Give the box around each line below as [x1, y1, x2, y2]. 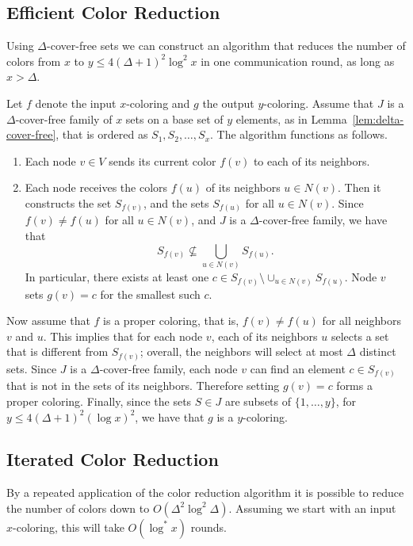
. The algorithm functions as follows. [210, 126, 388, 143]
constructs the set [25, 194, 112, 211]
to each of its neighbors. [253, 152, 370, 169]
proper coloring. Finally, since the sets [6, 392, 192, 409]
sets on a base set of [125, 110, 224, 127]
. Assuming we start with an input [228, 499, 396, 516]
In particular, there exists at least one [25, 268, 209, 284]
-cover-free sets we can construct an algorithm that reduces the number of [47, 37, 406, 54]
